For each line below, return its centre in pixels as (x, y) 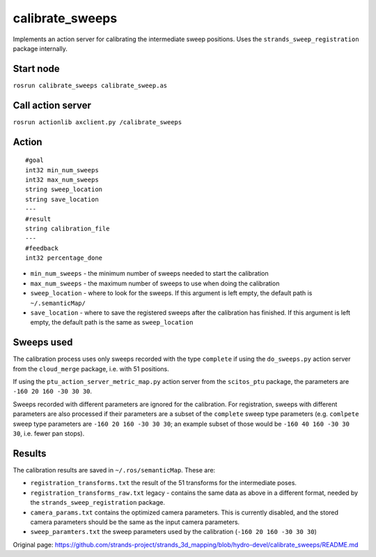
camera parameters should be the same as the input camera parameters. (135, 522)
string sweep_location (64, 190)
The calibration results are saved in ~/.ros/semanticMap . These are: (114, 470)
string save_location (62, 199)
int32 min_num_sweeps (62, 170)
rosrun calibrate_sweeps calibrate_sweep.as (90, 85)
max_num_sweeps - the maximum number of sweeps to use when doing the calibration (155, 283)
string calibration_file (68, 228)
